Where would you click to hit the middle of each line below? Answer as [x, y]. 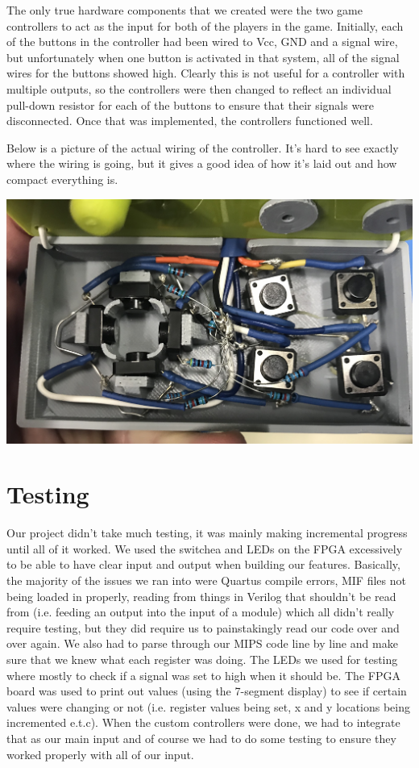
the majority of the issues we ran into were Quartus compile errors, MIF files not [206, 580]
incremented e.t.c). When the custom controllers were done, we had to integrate [203, 722]
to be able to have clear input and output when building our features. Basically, [203, 564]
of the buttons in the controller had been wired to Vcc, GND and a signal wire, [202, 42]
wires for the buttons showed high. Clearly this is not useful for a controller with [206, 73]
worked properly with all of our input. [100, 754]
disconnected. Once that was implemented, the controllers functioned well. [190, 121]
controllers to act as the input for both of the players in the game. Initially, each [205, 25]
